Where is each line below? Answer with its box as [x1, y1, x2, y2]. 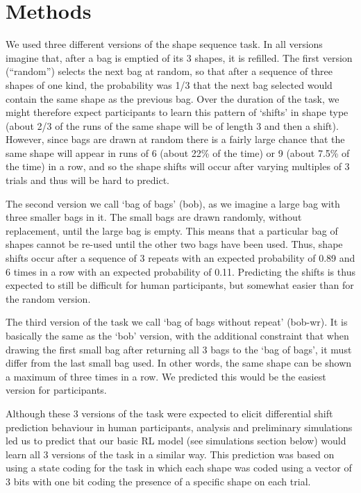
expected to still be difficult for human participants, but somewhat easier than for [6, 278, 354, 292]
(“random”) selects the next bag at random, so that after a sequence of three [6, 64, 333, 78]
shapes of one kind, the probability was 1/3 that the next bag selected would [6, 77, 333, 92]
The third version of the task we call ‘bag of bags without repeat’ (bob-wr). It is [6, 315, 348, 329]
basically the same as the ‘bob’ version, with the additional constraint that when [6, 328, 349, 342]
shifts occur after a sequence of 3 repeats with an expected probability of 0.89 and [6, 251, 355, 265]
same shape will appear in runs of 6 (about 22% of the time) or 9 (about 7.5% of [6, 145, 350, 160]
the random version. [6, 291, 91, 306]
